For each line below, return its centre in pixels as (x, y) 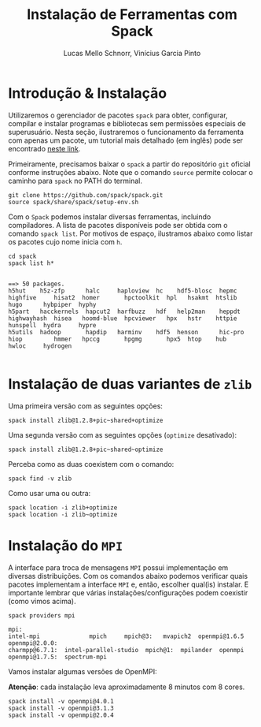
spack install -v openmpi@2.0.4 (61, 715)
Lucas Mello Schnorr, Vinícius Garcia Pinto (132, 53)
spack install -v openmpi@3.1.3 (61, 708)
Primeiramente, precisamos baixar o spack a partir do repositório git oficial (129, 164)
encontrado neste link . (44, 148)
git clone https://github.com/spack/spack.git (86, 195)
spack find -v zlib (40, 479)
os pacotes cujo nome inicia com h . (65, 241)
